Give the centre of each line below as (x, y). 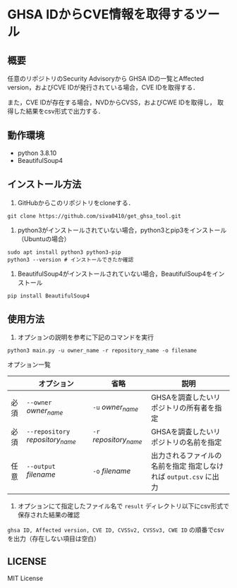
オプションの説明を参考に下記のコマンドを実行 (85, 337)
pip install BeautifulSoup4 (49, 296)
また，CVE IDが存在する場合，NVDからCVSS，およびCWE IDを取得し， (112, 102)
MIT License (25, 578)
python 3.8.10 (37, 153)
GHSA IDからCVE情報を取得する (101, 14)
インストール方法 (44, 184)
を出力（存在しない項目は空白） (54, 539)
